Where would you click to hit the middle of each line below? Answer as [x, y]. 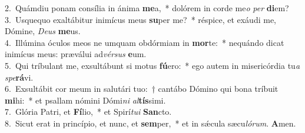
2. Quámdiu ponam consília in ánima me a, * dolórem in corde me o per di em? [147, 8]
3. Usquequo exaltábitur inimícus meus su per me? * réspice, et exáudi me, [141, 19]
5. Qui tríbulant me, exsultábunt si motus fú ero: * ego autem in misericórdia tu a [152, 65]
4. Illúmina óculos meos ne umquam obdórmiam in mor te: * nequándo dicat [145, 42]
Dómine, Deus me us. [43, 31]
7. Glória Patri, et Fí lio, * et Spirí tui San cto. [88, 112]
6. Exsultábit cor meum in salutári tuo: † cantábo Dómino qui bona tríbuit [142, 89]
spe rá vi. [19, 77]
